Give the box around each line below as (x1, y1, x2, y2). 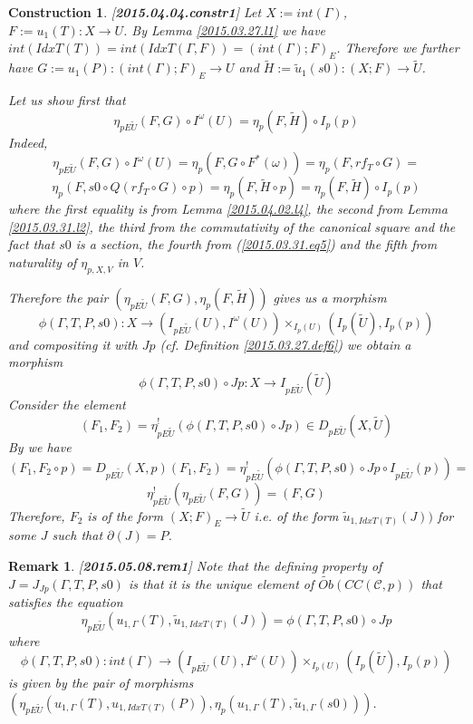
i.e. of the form (254, 506, 339, 525)
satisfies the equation (8, 593, 123, 612)
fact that (8, 235, 55, 254)
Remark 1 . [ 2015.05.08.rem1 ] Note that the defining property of (8, 555, 382, 574)
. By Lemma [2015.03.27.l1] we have (123, 20, 326, 39)
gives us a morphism (273, 287, 387, 306)
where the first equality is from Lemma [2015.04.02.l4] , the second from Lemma (8, 199, 448, 218)
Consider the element (8, 394, 126, 413)
